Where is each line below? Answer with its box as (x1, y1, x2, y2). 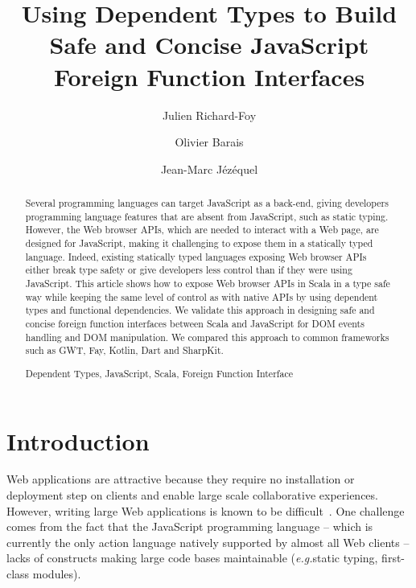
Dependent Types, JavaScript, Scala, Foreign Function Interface (25, 366, 293, 380)
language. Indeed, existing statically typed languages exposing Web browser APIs (25, 249, 367, 263)
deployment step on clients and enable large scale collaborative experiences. (6, 487, 378, 504)
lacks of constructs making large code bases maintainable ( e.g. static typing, (6, 549, 378, 566)
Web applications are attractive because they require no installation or (6, 471, 355, 487)
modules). (32, 565, 81, 582)
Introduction (6, 424, 150, 457)
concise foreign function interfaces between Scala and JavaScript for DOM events (25, 316, 365, 330)
